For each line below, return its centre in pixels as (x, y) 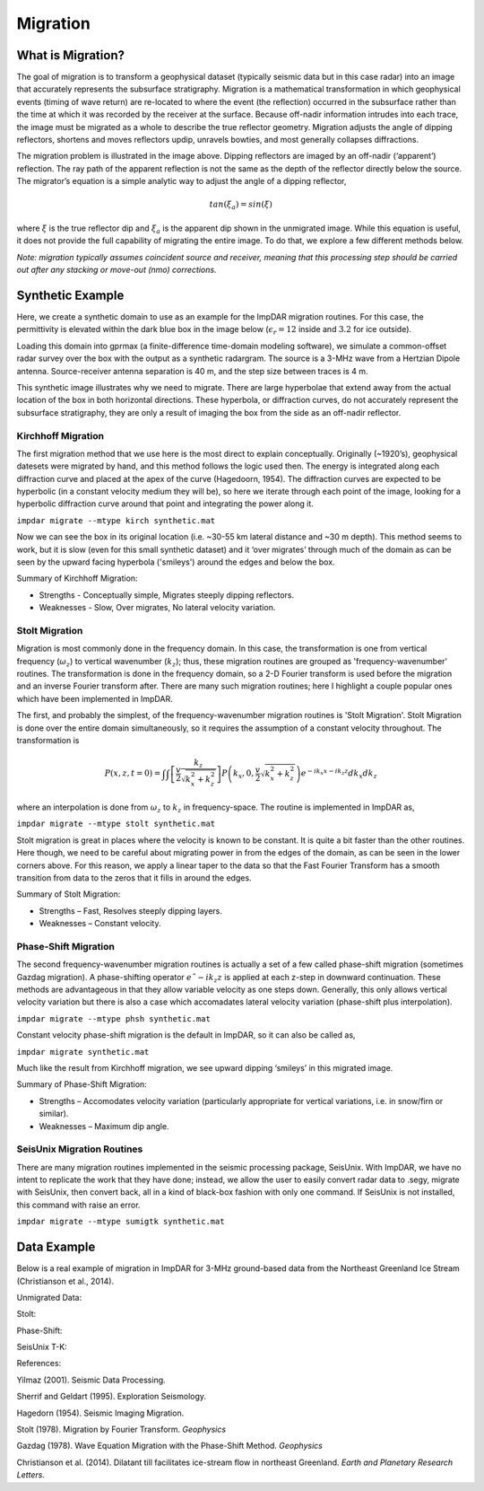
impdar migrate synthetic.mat (83, 1052)
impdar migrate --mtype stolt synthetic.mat (116, 824)
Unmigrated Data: (49, 1297)
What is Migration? (71, 55)
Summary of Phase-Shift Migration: (82, 1084)
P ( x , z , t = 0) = (133, 773)
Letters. (30, 1475)
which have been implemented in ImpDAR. (95, 698)
